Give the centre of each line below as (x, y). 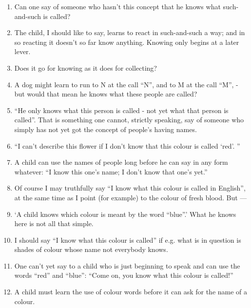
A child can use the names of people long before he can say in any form (121, 162)
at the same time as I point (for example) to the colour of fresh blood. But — (131, 197)
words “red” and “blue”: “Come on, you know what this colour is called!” (124, 275)
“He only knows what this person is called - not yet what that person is (121, 110)
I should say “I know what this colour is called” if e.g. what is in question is (128, 240)
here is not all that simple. (54, 223)
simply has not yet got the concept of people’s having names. (106, 129)
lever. (22, 51)
